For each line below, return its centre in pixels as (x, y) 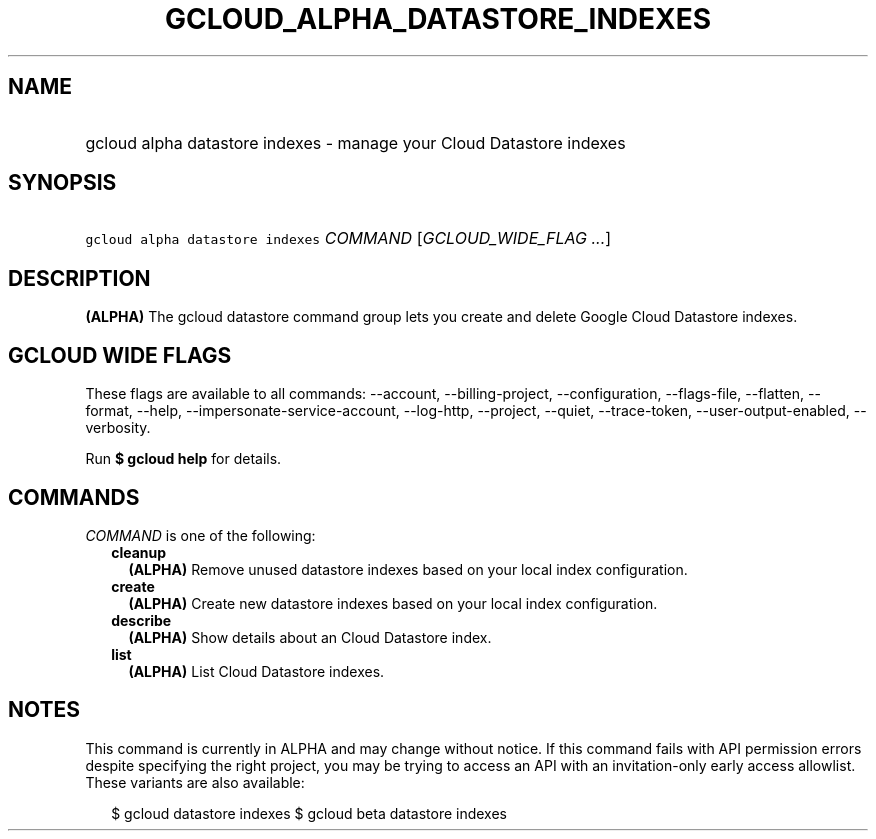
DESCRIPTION (79, 278)
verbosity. (118, 428)
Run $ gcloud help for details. (183, 459)
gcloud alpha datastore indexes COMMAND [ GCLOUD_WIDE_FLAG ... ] (348, 238)
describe (141, 620)
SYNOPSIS (62, 183)
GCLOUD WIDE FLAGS (120, 355)
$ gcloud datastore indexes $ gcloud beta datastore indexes (309, 813)
